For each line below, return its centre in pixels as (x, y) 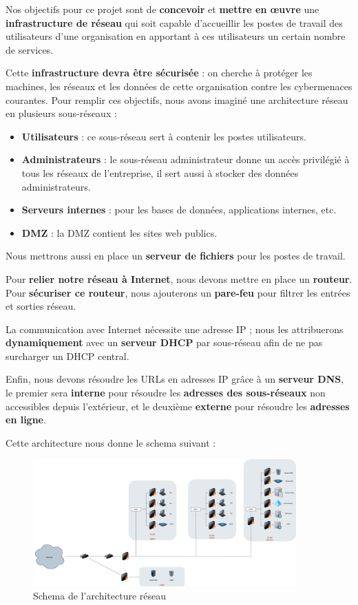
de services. (30, 49)
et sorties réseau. (41, 306)
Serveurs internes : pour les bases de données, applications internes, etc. (179, 210)
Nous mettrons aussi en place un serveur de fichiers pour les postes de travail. (176, 256)
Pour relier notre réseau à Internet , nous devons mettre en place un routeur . (179, 278)
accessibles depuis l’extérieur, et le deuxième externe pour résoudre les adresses (178, 406)
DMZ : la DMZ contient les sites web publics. (119, 232)
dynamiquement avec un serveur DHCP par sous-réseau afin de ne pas (164, 342)
